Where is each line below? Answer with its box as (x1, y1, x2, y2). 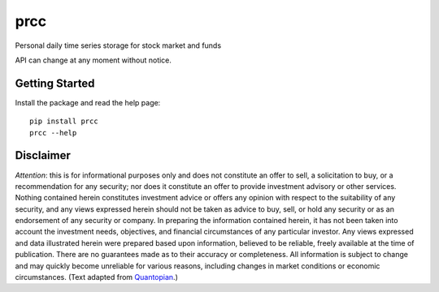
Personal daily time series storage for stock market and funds (15, 41, 222, 50)
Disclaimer (15, 148, 71, 162)
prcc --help (29, 128, 77, 137)
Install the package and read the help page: (15, 97, 161, 107)
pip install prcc (29, 117, 98, 126)
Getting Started (15, 76, 95, 90)
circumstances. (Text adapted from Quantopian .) (15, 273, 178, 282)
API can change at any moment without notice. (15, 55, 172, 65)
